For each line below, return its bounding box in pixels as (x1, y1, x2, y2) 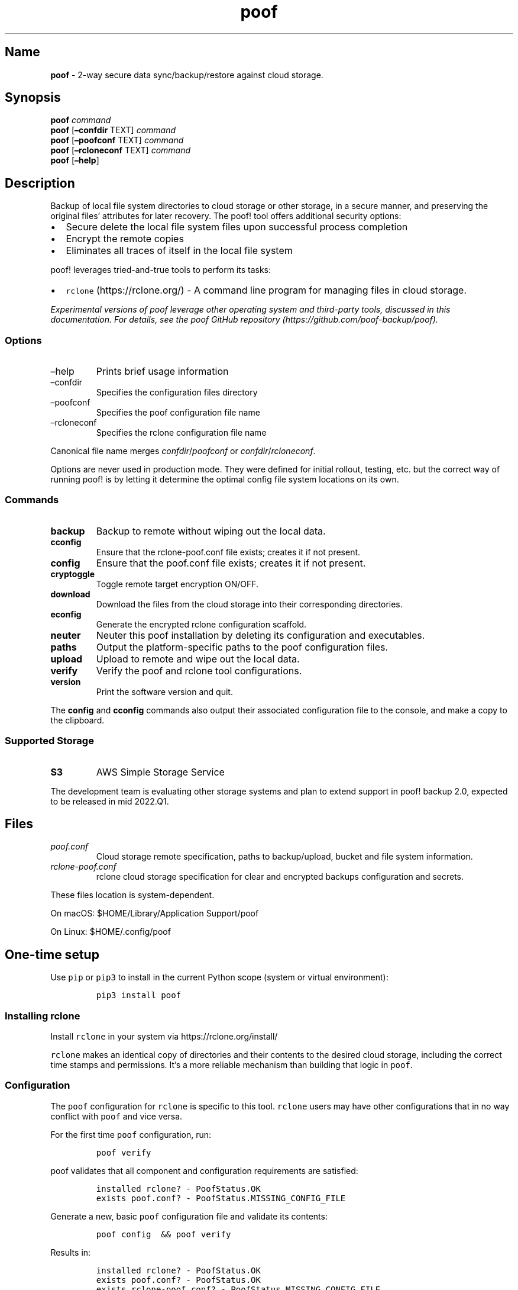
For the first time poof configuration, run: (50, 1129, 212, 1140)
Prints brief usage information (96, 365, 229, 378)
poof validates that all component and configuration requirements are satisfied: (50, 1165, 358, 1176)
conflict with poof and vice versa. (50, 1111, 183, 1121)
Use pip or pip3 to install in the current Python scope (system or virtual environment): (50, 972, 388, 983)
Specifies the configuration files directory (96, 387, 258, 398)
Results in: (50, 1247, 91, 1257)
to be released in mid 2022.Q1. (50, 796, 169, 806)
